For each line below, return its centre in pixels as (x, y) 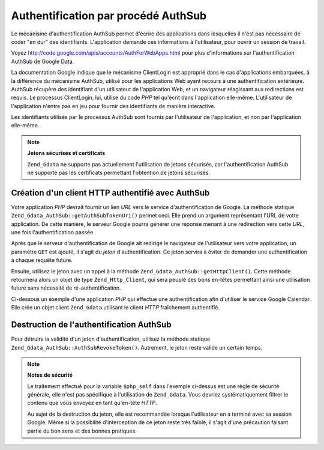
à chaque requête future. (42, 260)
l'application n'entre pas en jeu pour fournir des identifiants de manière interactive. (113, 106)
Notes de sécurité (50, 375)
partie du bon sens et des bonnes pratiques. (82, 431)
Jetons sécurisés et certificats (66, 153)
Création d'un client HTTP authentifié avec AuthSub (110, 193)
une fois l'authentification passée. (53, 233)
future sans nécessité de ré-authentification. (66, 288)
